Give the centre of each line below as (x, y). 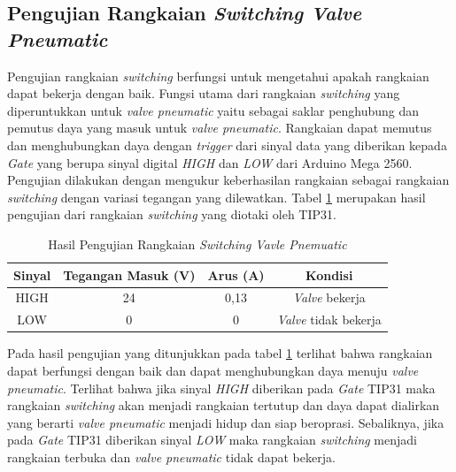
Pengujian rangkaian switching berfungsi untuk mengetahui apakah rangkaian (218, 76)
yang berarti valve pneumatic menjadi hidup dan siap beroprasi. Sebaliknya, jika (226, 422)
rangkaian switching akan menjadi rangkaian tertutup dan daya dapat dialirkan (224, 405)
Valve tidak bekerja (329, 320)
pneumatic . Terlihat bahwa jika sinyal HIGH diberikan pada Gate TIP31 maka (221, 388)
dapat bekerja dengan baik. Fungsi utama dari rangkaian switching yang (204, 93)
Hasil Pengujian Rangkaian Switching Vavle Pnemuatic (197, 244)
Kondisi (329, 274)
